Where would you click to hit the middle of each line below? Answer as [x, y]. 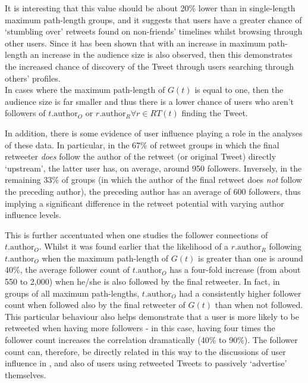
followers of [25, 113]
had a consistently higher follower [240, 293]
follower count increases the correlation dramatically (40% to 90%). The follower [151, 340]
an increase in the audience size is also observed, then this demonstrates [161, 55]
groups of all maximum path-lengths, [72, 293]
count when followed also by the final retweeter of [95, 305]
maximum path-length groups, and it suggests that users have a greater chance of [153, 19]
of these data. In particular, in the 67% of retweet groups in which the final [142, 144]
